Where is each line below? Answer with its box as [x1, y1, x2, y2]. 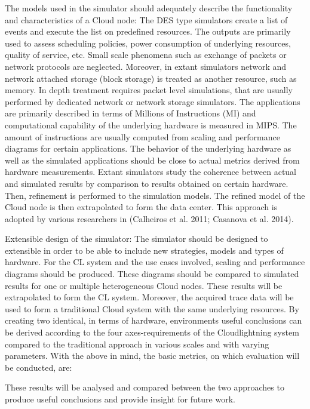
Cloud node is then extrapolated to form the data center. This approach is [5, 201, 278, 213]
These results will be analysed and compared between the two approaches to [5, 381, 284, 393]
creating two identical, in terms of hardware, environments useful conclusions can [5, 314, 302, 327]
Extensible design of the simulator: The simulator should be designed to [5, 232, 268, 245]
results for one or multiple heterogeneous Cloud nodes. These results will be [5, 279, 283, 291]
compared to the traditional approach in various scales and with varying [5, 337, 269, 350]
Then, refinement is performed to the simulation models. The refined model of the [5, 189, 305, 201]
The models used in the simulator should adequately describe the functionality [5, 2, 293, 14]
